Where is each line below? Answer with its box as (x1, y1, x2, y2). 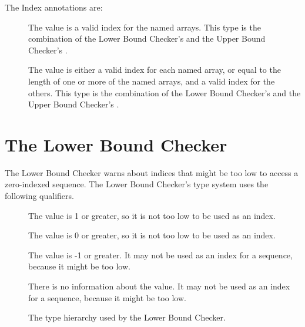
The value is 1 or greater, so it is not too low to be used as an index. (28, 209, 276, 221)
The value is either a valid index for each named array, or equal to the (28, 63, 281, 76)
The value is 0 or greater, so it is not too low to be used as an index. (28, 229, 276, 241)
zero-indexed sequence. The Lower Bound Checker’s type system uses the (5, 178, 269, 190)
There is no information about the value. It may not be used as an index (28, 280, 290, 292)
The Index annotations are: (5, 1, 103, 13)
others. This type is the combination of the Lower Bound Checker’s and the (28, 86, 301, 99)
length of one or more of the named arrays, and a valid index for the (28, 75, 275, 87)
